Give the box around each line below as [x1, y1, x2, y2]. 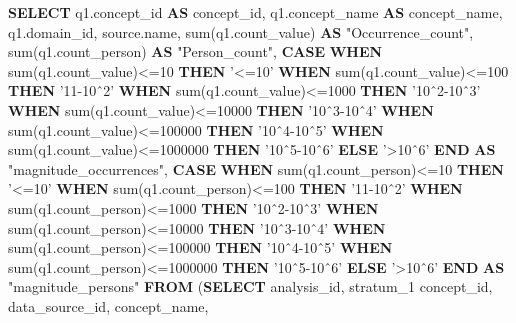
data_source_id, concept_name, [8, 295, 209, 316]
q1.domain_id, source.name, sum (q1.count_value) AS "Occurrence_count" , [8, 21, 474, 42]
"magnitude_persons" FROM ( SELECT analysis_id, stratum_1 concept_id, [8, 276, 493, 297]
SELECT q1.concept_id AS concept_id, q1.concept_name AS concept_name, [8, 2, 503, 22]
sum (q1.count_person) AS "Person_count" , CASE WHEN [8, 41, 383, 62]
